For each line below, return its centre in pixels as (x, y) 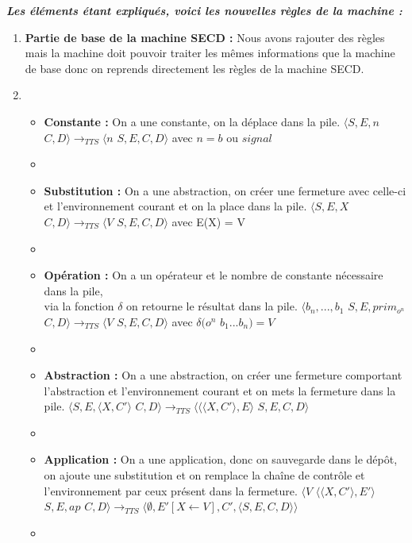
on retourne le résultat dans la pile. (212, 306)
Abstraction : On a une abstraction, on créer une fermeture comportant (223, 375)
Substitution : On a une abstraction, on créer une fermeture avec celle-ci (225, 190)
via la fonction (79, 306)
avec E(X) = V (208, 221)
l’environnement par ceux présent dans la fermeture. (171, 490)
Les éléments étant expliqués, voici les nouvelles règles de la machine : (204, 10)
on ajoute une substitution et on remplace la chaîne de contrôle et (204, 475)
